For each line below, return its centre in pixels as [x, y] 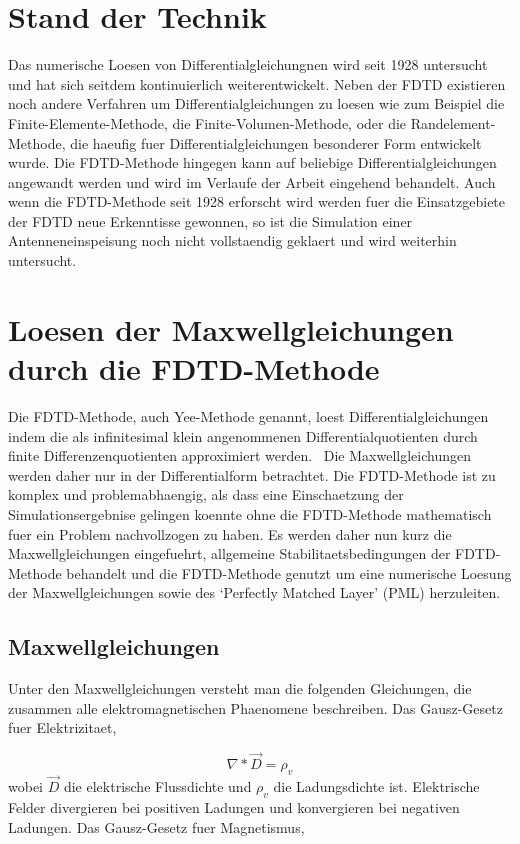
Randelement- [453, 122]
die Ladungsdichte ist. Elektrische [376, 786]
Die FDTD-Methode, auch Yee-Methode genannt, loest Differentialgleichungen [248, 415]
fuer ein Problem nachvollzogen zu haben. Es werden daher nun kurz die [230, 533]
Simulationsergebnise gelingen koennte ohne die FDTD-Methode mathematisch [250, 513]
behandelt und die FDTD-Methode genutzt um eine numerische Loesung [289, 572]
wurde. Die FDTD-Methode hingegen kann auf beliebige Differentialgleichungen [252, 162]
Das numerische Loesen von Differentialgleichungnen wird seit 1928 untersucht [248, 64]
